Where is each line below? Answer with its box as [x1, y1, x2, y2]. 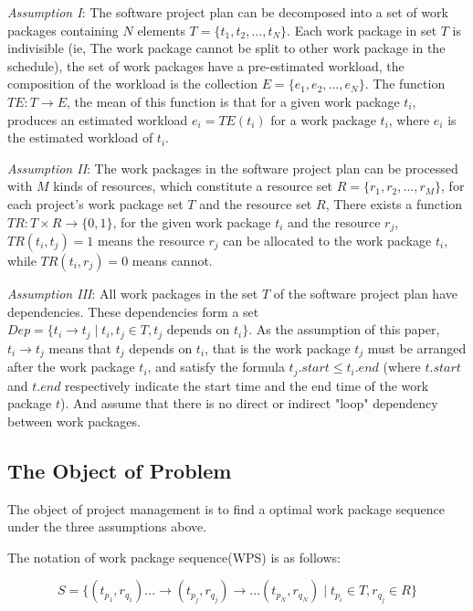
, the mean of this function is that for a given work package [67, 91, 400, 111]
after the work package [7, 357, 135, 376]
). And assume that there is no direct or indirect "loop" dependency [59, 394, 438, 413]
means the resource [97, 230, 205, 249]
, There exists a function [325, 194, 463, 213]
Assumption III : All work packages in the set [7, 283, 258, 302]
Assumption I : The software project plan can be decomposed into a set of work [7, 3, 448, 21]
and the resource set [199, 194, 312, 213]
